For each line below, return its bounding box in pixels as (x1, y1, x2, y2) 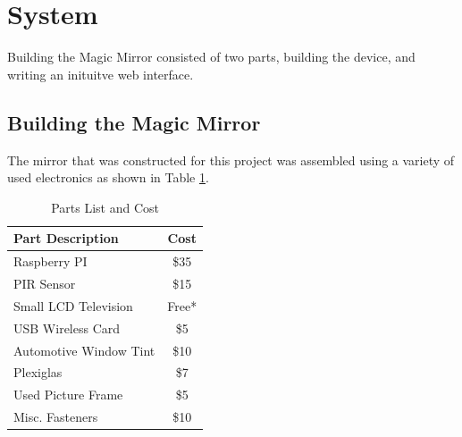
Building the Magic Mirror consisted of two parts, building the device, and (7, 47, 416, 66)
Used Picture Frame (13, 385, 123, 404)
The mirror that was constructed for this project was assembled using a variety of (7, 150, 455, 169)
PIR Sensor (13, 273, 76, 292)
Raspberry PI (13, 252, 88, 271)
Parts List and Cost (51, 197, 160, 216)
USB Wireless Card (13, 318, 121, 337)
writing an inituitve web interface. (7, 64, 194, 83)
